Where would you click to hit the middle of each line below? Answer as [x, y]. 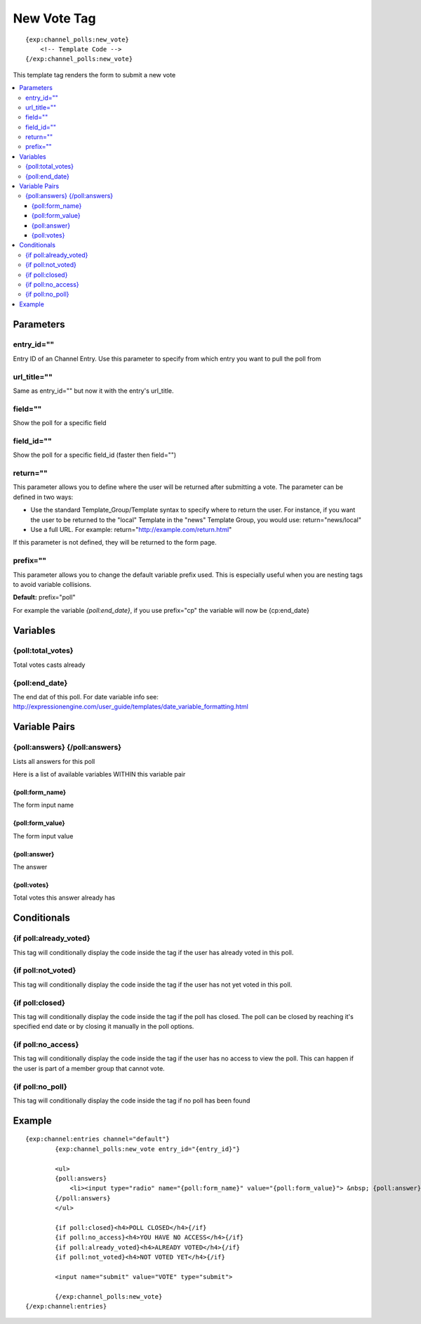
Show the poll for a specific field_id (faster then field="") [95, 455]
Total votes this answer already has [64, 898]
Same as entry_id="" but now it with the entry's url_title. [93, 391]
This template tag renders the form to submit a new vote [94, 74]
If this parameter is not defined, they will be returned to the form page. [115, 543]
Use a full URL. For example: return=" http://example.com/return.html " [131, 529]
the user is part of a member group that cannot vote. [89, 1068]
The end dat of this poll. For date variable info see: [86, 696]
